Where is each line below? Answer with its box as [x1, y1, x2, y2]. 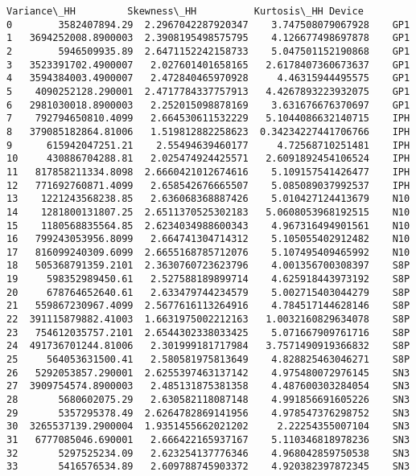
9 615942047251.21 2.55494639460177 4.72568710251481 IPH [6, 139, 410, 151]
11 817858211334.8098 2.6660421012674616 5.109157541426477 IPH [6, 166, 410, 178]
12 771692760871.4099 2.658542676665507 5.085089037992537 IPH [6, 179, 410, 191]
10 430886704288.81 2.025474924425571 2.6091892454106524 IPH [6, 153, 410, 165]
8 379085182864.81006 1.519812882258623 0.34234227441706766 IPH [6, 125, 410, 137]
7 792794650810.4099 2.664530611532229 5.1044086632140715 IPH [6, 113, 410, 125]
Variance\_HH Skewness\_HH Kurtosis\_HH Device [6, 6, 364, 17]
